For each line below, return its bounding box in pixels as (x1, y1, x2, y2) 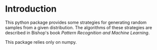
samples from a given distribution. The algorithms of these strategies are (5, 24, 152, 30)
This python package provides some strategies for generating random (5, 19, 147, 25)
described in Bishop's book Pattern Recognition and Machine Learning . (5, 30, 150, 35)
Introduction (5, 3, 57, 15)
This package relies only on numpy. (5, 39, 77, 45)
